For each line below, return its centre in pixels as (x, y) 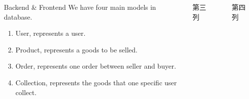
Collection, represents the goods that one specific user (96, 82)
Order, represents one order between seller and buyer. (96, 66)
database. (18, 16)
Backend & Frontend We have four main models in (80, 7)
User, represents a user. (50, 33)
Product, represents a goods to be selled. (76, 49)
